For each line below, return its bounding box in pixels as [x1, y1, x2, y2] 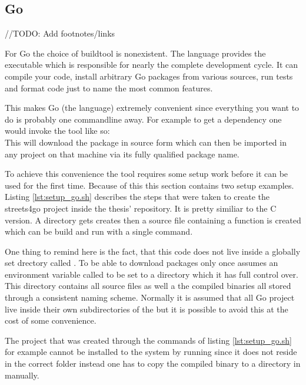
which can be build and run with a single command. [5, 225, 193, 238]
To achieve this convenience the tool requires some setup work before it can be [5, 167, 288, 180]
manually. [5, 368, 39, 381]
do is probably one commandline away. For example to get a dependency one [5, 113, 282, 125]
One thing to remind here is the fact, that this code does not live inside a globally [5, 245, 301, 257]
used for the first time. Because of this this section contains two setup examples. [5, 179, 294, 191]
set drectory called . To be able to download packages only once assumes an [5, 256, 278, 269]
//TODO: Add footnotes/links [5, 27, 115, 40]
